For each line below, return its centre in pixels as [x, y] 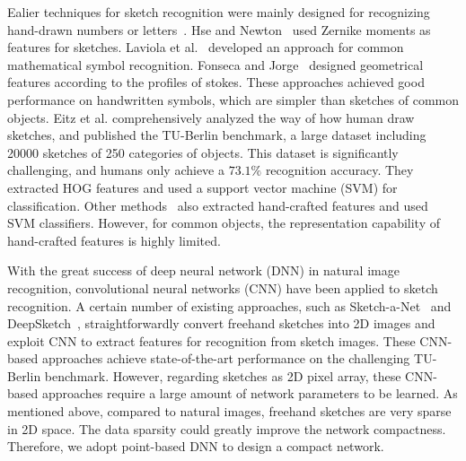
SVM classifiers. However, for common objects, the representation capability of [224, 223]
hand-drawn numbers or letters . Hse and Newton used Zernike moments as [219, 29]
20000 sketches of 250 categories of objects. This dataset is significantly [203, 152]
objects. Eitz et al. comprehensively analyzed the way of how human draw [211, 117]
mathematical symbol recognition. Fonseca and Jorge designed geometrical [215, 64]
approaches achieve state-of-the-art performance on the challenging [226, 358]
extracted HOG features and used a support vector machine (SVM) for [202, 187]
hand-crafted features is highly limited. [114, 240]
